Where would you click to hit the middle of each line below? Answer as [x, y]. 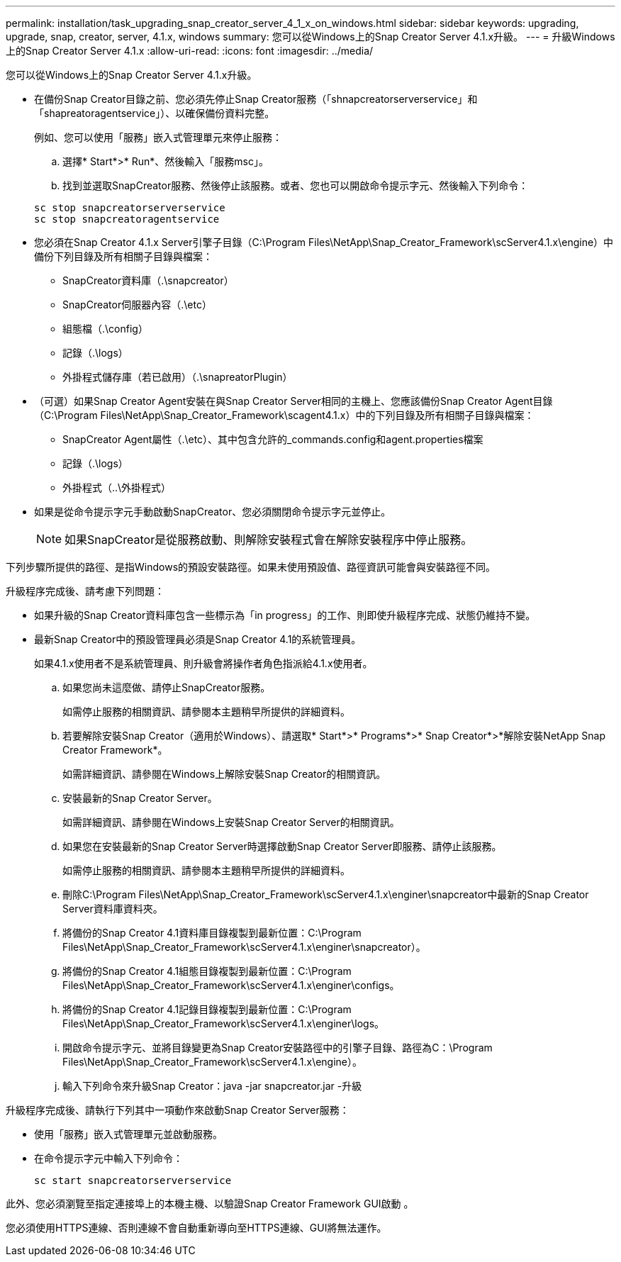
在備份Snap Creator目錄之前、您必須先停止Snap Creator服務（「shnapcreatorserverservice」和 [256, 99]
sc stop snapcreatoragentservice [127, 219]
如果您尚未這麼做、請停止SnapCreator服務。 [167, 687]
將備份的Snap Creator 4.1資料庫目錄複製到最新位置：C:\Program [212, 933]
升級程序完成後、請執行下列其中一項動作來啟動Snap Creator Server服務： [178, 1110]
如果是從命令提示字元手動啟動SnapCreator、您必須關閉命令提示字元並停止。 [213, 512]
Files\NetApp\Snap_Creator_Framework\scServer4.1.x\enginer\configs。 [231, 985]
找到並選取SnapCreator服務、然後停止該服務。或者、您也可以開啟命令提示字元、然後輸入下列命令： [296, 185]
